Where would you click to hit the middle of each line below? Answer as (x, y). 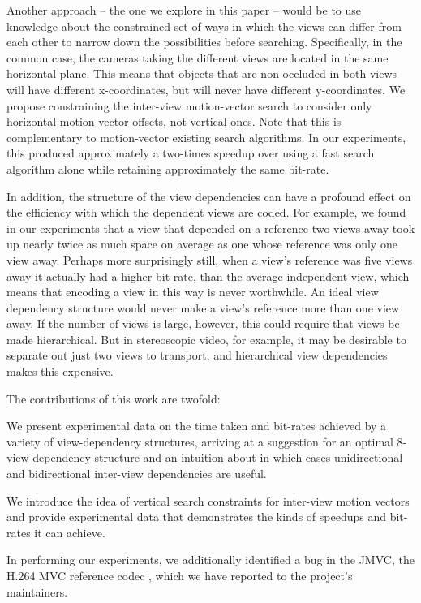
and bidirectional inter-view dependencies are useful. (137, 474)
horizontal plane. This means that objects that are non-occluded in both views (202, 73)
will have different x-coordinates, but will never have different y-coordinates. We (206, 89)
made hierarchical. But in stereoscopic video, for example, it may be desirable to (206, 339)
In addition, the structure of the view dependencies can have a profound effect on (209, 196)
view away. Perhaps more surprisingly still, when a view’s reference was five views (210, 259)
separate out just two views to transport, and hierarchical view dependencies (197, 355)
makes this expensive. (60, 371)
